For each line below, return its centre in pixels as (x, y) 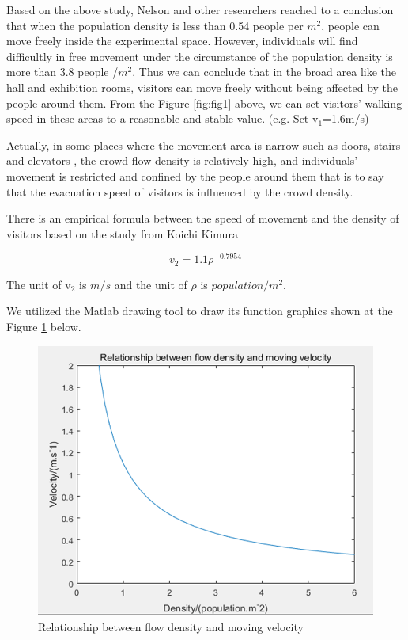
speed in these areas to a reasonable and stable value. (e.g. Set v (162, 118)
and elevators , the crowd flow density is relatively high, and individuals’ (182, 160)
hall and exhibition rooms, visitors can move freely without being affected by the (202, 87)
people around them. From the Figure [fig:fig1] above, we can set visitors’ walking (204, 103)
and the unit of (151, 284)
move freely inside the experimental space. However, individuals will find (182, 41)
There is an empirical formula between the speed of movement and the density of (203, 218)
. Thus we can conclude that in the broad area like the (264, 72)
